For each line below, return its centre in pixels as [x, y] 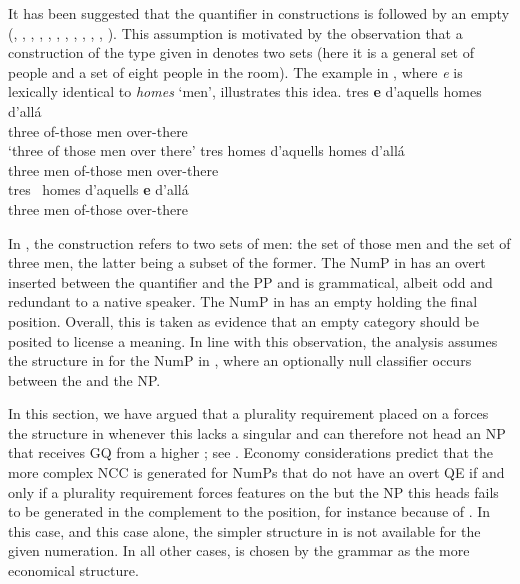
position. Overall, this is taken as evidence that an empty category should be [244, 320]
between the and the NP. [84, 379]
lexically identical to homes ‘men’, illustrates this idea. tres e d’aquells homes [245, 91]
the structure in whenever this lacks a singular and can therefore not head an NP [257, 432]
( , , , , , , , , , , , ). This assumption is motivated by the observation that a [235, 32]
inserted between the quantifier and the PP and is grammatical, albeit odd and [250, 281]
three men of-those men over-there [113, 169]
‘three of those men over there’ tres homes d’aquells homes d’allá [206, 150]
